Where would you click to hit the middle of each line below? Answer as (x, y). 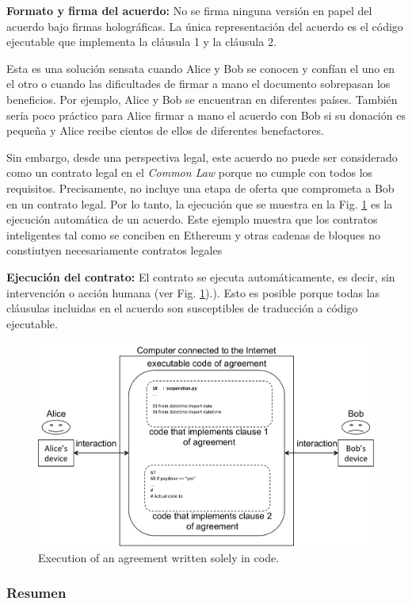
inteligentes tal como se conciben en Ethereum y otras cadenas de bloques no (193, 234)
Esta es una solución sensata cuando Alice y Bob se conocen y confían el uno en (201, 68)
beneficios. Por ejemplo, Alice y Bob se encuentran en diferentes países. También (202, 99)
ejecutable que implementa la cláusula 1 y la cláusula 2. (141, 42)
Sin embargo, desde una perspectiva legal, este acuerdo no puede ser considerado (202, 157)
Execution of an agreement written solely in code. (159, 557)
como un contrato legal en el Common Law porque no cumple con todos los (190, 172)
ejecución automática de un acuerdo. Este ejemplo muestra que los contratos (192, 219)
